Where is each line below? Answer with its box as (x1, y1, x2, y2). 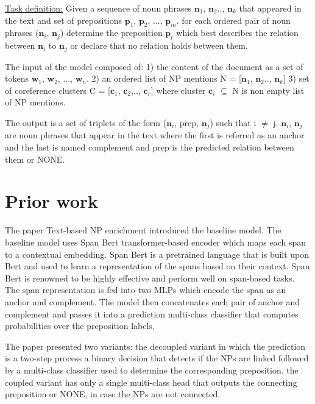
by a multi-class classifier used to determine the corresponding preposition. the (5, 363, 299, 376)
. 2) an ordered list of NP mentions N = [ (86, 72, 241, 85)
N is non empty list (232, 83, 305, 96)
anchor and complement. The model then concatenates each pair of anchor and (5, 295, 300, 308)
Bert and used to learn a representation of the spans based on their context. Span (5, 260, 310, 272)
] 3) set (283, 72, 310, 85)
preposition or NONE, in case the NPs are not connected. (5, 388, 221, 400)
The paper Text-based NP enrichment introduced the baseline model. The (5, 224, 281, 236)
